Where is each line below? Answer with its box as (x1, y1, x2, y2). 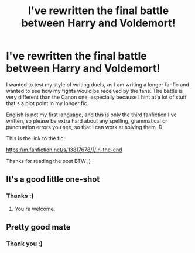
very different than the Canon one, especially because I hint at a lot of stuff (6, 93, 187, 100)
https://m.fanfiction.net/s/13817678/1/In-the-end (6, 146, 122, 153)
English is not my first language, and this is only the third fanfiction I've (6, 111, 177, 118)
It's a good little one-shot (6, 174, 100, 185)
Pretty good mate (6, 222, 71, 232)
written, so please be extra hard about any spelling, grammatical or (6, 117, 168, 124)
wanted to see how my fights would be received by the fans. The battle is (6, 87, 183, 94)
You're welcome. (14, 205, 56, 212)
